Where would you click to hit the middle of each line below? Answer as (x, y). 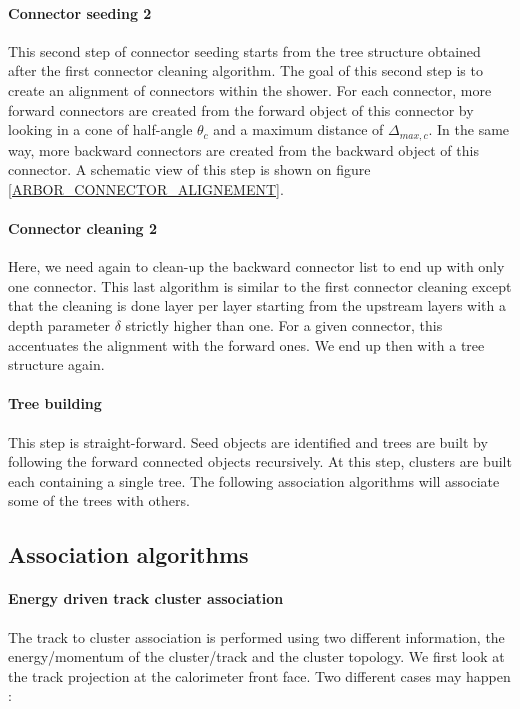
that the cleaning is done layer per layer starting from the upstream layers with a (257, 305)
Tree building (55, 403)
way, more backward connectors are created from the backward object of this (243, 149)
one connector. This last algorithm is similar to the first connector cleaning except (260, 285)
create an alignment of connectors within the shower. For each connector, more (250, 89)
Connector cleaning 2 (83, 228)
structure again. (56, 364)
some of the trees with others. (99, 500)
